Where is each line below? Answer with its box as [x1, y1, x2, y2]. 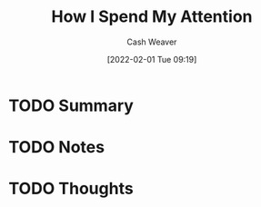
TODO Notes [8, 137, 105, 158]
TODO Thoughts [8, 179, 134, 199]
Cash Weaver [126, 36, 177, 47]
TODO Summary [8, 95, 134, 115]
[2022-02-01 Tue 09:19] [106, 54, 197, 64]
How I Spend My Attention [51, 6, 253, 27]
